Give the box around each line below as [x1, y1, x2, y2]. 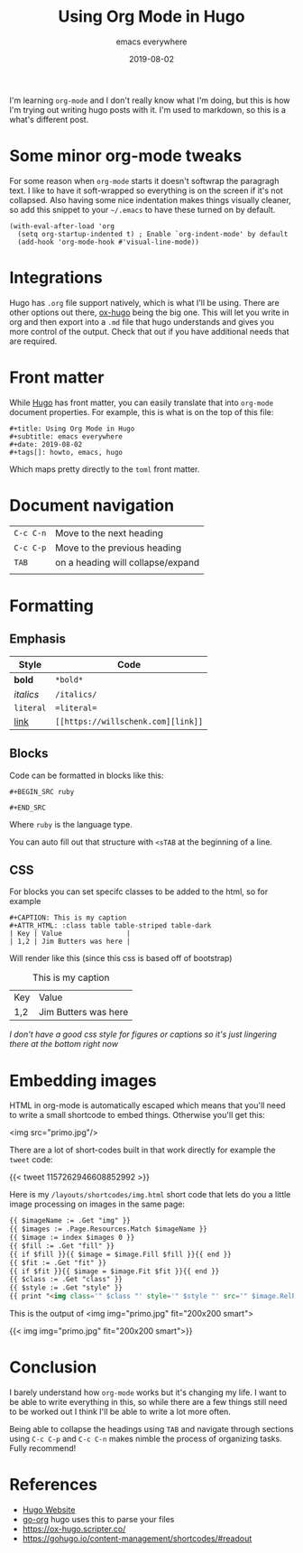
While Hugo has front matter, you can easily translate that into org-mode [9, 397, 273, 408]
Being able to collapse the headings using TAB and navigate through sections [9, 1423, 294, 1434]
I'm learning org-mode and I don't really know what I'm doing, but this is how [9, 95, 290, 106]
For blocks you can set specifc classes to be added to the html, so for [9, 886, 269, 897]
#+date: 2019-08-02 [9, 439, 83, 448]
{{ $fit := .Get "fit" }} [9, 1258, 106, 1267]
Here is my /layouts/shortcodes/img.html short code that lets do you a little [9, 1189, 291, 1200]
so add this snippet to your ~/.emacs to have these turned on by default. [9, 204, 276, 215]
